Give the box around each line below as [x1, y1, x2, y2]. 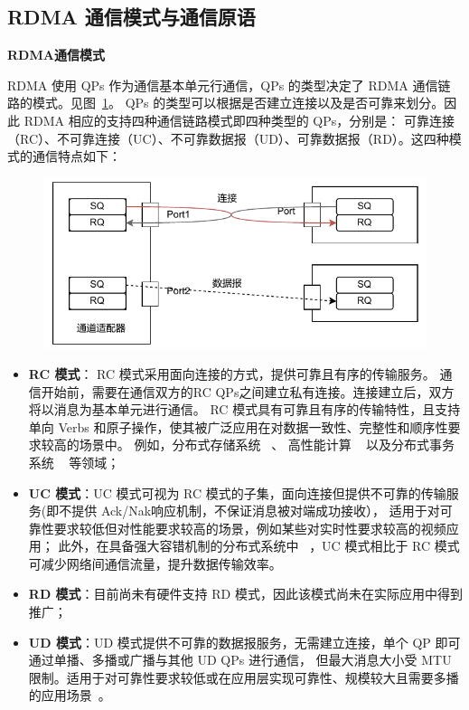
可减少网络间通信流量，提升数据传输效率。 [28, 554, 282, 573]
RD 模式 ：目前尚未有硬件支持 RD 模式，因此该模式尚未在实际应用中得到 [28, 584, 463, 603]
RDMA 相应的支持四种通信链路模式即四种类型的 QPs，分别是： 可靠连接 [23, 110, 455, 129]
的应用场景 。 [28, 686, 111, 705]
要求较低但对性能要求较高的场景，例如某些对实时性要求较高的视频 [53, 518, 446, 537]
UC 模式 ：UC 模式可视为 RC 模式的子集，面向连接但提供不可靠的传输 [28, 483, 446, 502]
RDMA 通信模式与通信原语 [7, 3, 256, 31]
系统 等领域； [28, 452, 120, 471]
